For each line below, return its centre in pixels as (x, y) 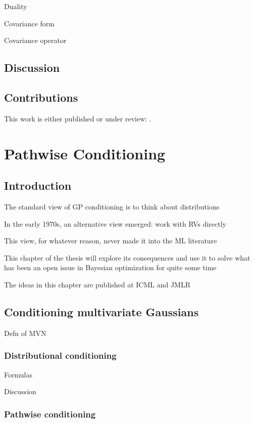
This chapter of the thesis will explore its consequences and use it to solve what (127, 257)
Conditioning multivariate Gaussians (101, 311)
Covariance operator (35, 40)
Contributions (41, 97)
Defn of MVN (25, 333)
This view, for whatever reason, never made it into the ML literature (111, 241)
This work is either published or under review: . (78, 118)
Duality (16, 6)
